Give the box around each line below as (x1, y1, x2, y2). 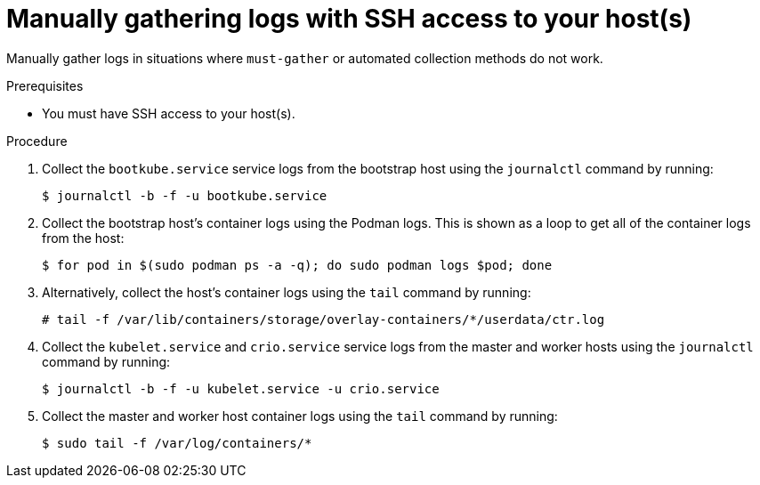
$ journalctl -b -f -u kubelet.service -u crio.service (42, 381, 440, 396)
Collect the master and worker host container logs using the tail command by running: (42, 408, 558, 424)
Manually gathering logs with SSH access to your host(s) (6, 4, 692, 34)
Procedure (6, 133, 68, 149)
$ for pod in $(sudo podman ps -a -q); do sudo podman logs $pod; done (42, 257, 553, 272)
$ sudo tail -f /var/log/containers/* (42, 435, 312, 450)
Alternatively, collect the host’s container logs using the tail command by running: (42, 284, 531, 300)
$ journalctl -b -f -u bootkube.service (42, 188, 327, 203)
